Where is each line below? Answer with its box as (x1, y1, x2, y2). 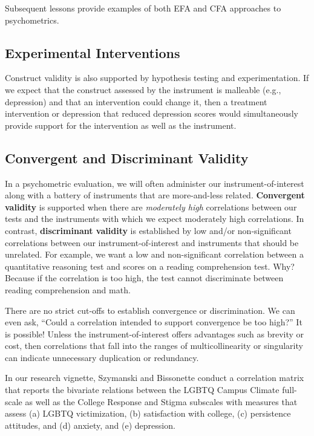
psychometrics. (5, 13, 59, 26)
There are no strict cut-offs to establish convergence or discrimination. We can (5, 304, 295, 316)
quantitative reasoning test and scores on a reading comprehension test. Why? (5, 259, 295, 272)
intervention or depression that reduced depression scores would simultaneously (5, 107, 299, 120)
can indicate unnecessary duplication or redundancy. (5, 351, 199, 363)
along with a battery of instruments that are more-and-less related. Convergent (5, 189, 305, 201)
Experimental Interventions (5, 43, 180, 62)
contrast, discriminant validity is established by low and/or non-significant (5, 224, 292, 236)
